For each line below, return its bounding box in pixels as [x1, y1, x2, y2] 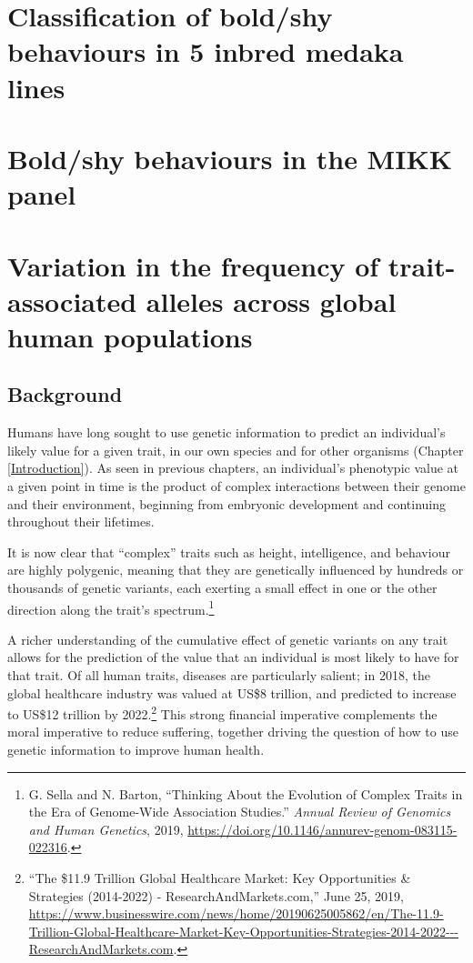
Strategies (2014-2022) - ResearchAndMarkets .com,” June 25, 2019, [28, 886, 404, 905]
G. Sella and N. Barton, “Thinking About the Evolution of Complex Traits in [28, 784, 463, 803]
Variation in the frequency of [7, 246, 379, 284]
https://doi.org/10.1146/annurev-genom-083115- [187, 819, 458, 838]
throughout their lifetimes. [7, 512, 155, 531]
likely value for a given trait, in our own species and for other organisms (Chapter [7, 440, 464, 459]
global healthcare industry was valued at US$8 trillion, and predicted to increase [7, 683, 457, 702]
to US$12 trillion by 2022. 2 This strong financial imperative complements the [7, 702, 438, 723]
